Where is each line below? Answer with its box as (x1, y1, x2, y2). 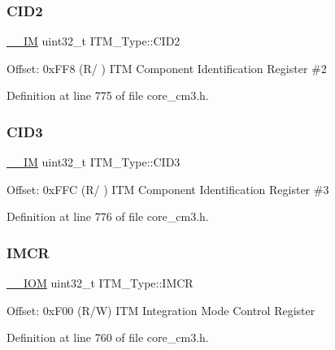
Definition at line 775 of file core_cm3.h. (7, 87, 209, 104)
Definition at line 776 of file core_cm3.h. (7, 208, 209, 225)
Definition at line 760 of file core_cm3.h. (7, 329, 209, 346)
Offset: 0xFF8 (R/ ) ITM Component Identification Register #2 (7, 59, 327, 76)
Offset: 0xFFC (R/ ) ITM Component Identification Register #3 (7, 180, 329, 197)
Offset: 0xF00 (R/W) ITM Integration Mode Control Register (7, 301, 315, 318)
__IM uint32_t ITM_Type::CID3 (7, 153, 181, 171)
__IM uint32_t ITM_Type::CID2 (7, 32, 181, 50)
